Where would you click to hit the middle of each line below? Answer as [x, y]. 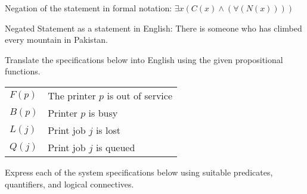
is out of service [140, 95]
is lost [108, 130]
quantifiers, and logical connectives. [69, 184]
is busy [103, 112]
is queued [115, 147]
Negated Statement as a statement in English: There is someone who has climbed [153, 28]
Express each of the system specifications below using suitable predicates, [139, 172]
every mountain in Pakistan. [56, 40]
